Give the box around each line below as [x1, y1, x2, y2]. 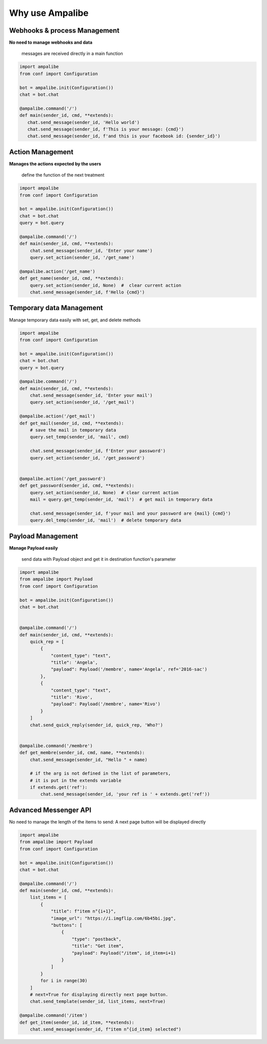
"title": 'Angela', [50, 660, 98, 665]
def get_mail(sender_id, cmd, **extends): [19, 420, 124, 426]
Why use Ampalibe [9, 7, 89, 18]
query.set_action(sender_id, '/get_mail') [30, 400, 134, 405]
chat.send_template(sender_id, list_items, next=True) [30, 999, 166, 1004]
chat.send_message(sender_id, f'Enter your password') [30, 448, 166, 454]
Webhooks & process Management [9, 26, 120, 35]
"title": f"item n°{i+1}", [50, 909, 116, 914]
